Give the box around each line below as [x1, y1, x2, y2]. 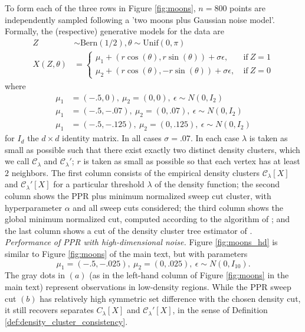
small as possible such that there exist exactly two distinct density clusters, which [5, 143, 300, 155]
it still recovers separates [5, 304, 94, 316]
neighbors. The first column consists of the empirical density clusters [11, 166, 260, 178]
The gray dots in [5, 269, 65, 281]
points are [229, 2, 265, 14]
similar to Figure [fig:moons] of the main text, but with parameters [5, 248, 248, 260]
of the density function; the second [155, 178, 280, 190]
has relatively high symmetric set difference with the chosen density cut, [40, 292, 301, 304]
